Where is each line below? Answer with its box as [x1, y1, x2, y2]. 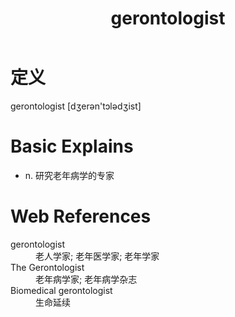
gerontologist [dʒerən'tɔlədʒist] [10, 100, 142, 112]
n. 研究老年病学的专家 [24, 169, 115, 181]
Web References [10, 205, 152, 228]
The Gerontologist [10, 261, 85, 273]
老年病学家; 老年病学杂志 [35, 273, 138, 285]
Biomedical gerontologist [10, 284, 113, 296]
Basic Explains [10, 135, 134, 158]
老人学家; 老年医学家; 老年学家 [35, 250, 160, 262]
